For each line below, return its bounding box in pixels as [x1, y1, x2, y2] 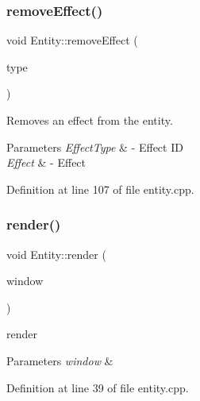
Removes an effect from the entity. [6, 112, 173, 128]
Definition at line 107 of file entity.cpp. [6, 180, 194, 197]
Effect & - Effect [6, 154, 87, 171]
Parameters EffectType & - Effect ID [6, 138, 183, 155]
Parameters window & [6, 352, 113, 368]
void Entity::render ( [6, 245, 106, 262]
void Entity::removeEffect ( [6, 32, 138, 48]
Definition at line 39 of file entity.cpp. [6, 379, 189, 395]
